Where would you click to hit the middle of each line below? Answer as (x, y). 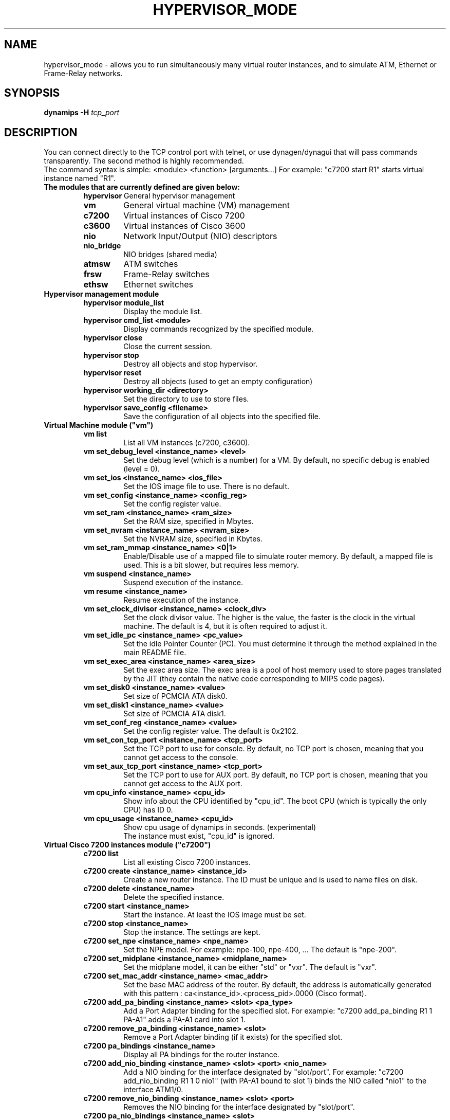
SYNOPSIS (32, 93)
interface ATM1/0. (153, 1090)
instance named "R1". (80, 178)
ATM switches (151, 264)
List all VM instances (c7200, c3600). (187, 443)
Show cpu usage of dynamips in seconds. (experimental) (220, 827)
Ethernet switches (158, 285)
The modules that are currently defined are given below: (142, 187)
